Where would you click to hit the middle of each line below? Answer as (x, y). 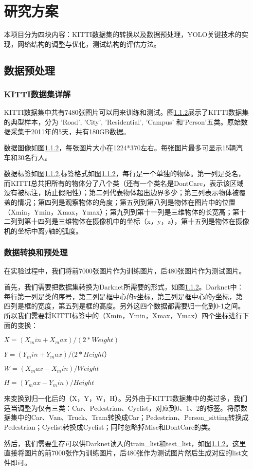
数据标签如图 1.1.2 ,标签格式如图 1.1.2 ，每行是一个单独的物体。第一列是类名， (125, 173)
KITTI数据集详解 (37, 94)
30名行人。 (34, 157)
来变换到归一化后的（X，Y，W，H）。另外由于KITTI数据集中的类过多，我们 (126, 398)
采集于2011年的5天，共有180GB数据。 (70, 131)
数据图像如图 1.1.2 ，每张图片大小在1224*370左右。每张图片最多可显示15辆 (120, 148)
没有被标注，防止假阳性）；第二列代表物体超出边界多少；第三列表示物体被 (121, 192)
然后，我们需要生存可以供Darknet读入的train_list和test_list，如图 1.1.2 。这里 (125, 443)
